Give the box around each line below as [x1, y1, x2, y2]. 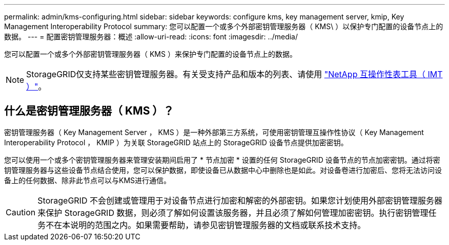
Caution [6, 207, 36, 217]
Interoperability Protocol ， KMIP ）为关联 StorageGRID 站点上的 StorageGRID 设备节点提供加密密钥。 [4, 138, 348, 147]
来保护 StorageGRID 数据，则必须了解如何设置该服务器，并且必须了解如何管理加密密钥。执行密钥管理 [37, 207, 428, 218]
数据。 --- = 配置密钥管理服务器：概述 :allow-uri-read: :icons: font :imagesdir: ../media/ [4, 32, 298, 41]
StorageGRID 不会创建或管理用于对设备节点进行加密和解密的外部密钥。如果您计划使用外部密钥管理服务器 [37, 195, 442, 206]
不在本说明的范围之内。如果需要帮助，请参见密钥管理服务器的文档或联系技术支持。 [46, 219, 366, 230]
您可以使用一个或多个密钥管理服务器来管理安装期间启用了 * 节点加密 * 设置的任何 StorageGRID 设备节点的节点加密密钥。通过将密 [4, 155, 440, 164]
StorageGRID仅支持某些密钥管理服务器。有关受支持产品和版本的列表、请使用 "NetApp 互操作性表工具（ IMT [26, 69, 443, 79]
